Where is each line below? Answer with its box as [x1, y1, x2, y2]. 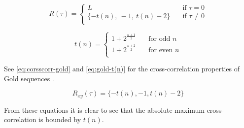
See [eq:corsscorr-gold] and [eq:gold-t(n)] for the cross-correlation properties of [4, 64, 240, 74]
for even [148, 46, 173, 54]
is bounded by [38, 114, 81, 125]
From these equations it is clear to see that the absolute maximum [4, 104, 205, 115]
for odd [148, 35, 171, 43]
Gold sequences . [4, 73, 54, 83]
